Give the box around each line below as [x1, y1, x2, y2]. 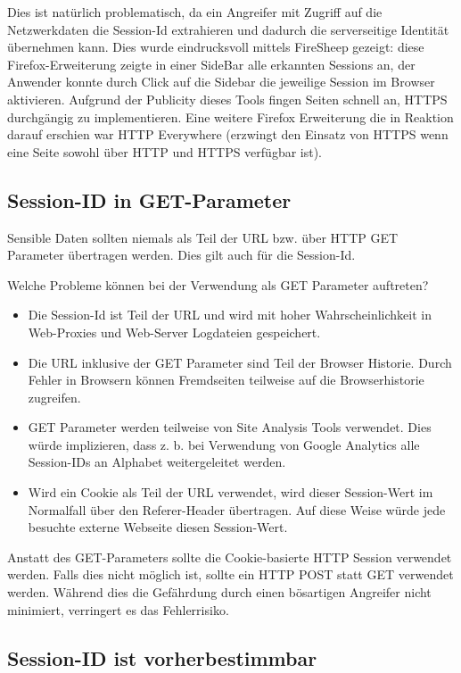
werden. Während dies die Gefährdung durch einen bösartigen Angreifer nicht [7, 583, 432, 602]
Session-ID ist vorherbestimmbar [7, 644, 317, 671]
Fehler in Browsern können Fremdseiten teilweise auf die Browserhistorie [28, 370, 424, 389]
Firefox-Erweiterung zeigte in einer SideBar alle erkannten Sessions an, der [7, 54, 416, 73]
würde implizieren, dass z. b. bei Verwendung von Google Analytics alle [28, 435, 420, 453]
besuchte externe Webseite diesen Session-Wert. [28, 518, 288, 536]
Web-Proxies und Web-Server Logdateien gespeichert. [28, 322, 321, 341]
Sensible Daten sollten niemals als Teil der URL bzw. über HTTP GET [7, 228, 399, 246]
